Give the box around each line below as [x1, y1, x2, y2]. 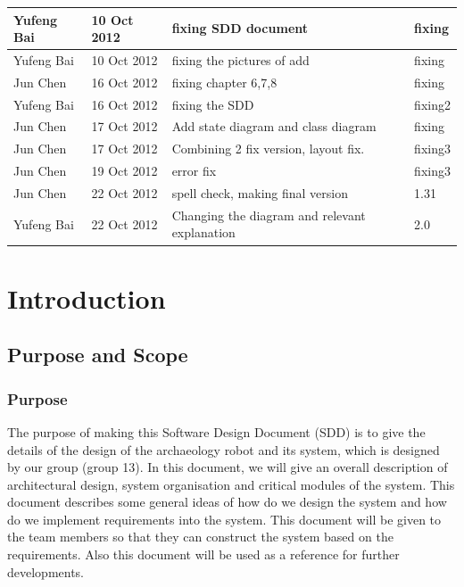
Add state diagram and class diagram [171, 117, 377, 136]
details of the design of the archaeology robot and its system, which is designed [7, 440, 440, 459]
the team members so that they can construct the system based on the [7, 527, 394, 546]
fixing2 [414, 95, 451, 113]
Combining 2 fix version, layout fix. [171, 139, 365, 158]
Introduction [7, 279, 166, 316]
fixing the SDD [171, 95, 254, 113]
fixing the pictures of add [171, 50, 310, 69]
